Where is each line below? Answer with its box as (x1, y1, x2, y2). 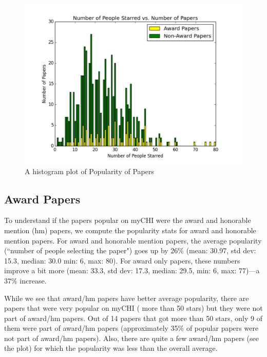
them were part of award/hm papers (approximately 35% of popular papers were (4, 323, 259, 333)
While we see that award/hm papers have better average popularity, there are (4, 292, 249, 303)
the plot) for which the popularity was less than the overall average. (4, 343, 218, 353)
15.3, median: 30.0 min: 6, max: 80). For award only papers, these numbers (4, 255, 240, 266)
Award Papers (4, 191, 81, 206)
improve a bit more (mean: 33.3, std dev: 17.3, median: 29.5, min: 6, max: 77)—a (4, 265, 260, 276)
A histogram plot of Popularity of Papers (25, 165, 154, 176)
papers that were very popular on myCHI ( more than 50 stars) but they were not (4, 303, 263, 313)
